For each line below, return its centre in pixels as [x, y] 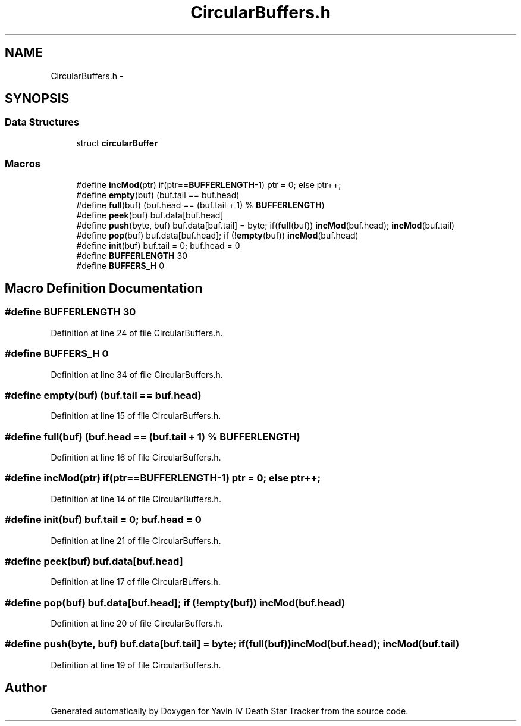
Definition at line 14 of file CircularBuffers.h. [136, 499]
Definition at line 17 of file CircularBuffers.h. [136, 582]
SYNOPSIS [37, 99]
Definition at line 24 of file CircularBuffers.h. [137, 333]
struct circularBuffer [117, 143]
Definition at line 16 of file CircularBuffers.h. [136, 458]
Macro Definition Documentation [104, 288]
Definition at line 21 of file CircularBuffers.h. [136, 540]
